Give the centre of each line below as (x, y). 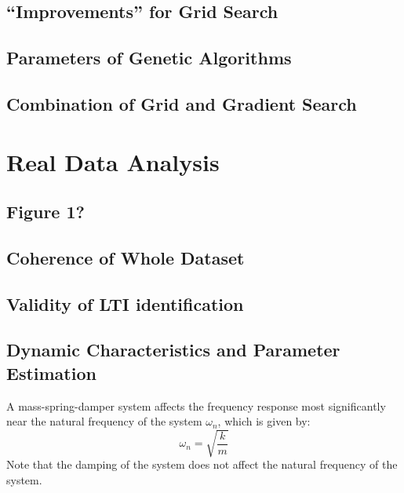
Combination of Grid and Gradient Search (182, 103)
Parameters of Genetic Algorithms (149, 58)
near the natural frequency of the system (104, 421)
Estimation (51, 372)
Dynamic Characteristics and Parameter (173, 350)
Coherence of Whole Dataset (126, 257)
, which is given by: (264, 421)
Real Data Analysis (113, 161)
